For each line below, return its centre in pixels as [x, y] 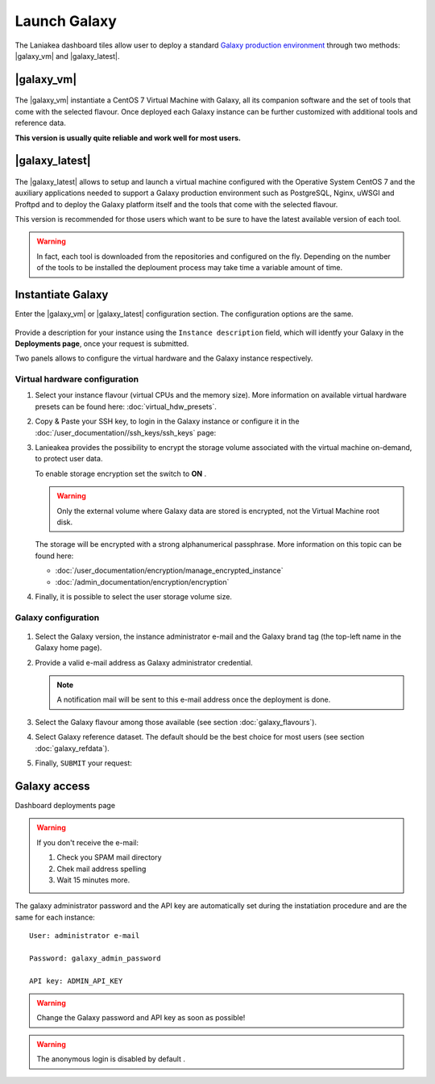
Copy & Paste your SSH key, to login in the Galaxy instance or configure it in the [167, 421]
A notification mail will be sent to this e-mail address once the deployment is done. [194, 700]
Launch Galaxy [66, 21]
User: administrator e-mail [85, 936]
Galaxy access [52, 786]
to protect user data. [69, 459]
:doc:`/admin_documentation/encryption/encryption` [142, 582]
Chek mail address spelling [101, 869]
